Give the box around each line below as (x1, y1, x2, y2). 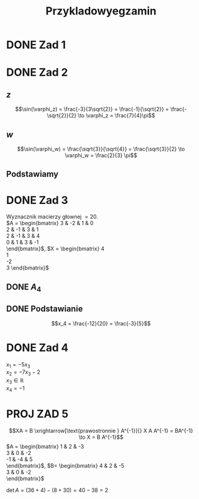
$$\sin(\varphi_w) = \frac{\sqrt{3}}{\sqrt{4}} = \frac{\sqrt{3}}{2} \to (17, 146, 185, 152)
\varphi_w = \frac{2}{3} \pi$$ (64, 152, 138, 159)
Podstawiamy (6, 169, 59, 179)
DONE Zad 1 (6, 38, 66, 52)
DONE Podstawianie (6, 304, 83, 314)
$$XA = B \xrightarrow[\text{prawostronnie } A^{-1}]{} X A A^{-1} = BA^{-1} (8, 427, 194, 434)
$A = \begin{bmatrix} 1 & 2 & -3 (6, 442, 84, 450)
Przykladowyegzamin (45, 4, 157, 18)
